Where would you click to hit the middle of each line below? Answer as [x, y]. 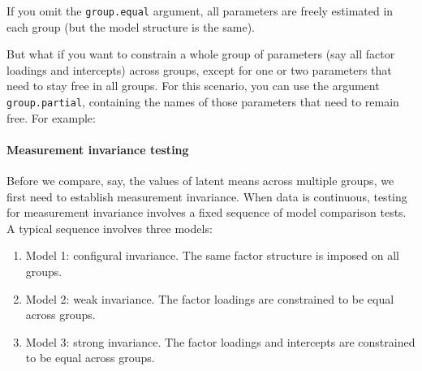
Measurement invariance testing [98, 149]
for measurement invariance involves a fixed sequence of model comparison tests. [207, 212]
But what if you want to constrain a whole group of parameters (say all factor [201, 54]
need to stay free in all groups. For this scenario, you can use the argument [193, 86]
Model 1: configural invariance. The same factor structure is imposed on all [212, 255]
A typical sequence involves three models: [110, 228]
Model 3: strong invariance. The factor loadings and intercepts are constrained [220, 341]
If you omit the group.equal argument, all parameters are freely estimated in [200, 11]
